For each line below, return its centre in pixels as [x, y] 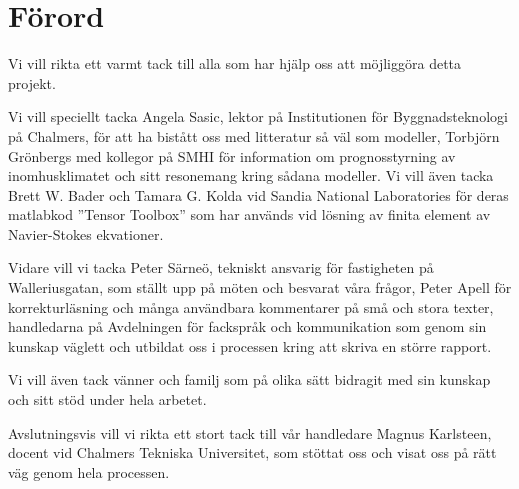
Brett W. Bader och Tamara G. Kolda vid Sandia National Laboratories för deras [258, 194]
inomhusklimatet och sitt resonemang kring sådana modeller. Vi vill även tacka [251, 175]
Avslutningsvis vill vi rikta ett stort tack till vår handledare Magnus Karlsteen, [250, 432]
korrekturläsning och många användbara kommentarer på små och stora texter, [251, 306]
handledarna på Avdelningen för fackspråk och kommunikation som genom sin [247, 326]
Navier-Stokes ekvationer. [86, 233]
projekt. [32, 82]
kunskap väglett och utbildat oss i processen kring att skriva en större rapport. [250, 345]
